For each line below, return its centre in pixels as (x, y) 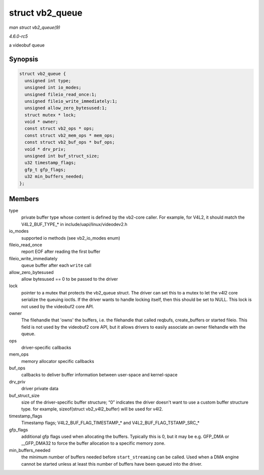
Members (24, 199)
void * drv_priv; (45, 149)
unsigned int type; (48, 80)
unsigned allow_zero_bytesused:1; (66, 108)
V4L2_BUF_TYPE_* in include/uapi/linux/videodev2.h (74, 224)
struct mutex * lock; (51, 115)
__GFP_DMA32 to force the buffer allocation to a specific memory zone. (93, 443)
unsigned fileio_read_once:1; (61, 94)
